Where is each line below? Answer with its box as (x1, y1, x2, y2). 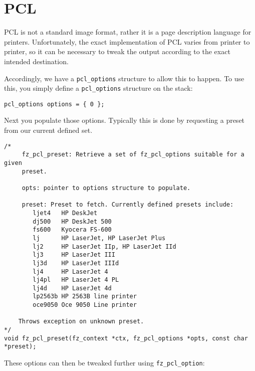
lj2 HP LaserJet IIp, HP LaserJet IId (33, 243, 176, 250)
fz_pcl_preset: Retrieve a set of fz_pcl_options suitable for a (22, 151, 244, 158)
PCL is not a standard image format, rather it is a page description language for (4, 27, 251, 37)
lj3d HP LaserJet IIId (33, 259, 119, 267)
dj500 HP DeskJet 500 (33, 218, 112, 225)
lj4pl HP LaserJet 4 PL (33, 276, 119, 284)
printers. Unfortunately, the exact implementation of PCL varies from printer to (4, 36, 250, 47)
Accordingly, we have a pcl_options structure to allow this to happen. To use (4, 73, 244, 83)
